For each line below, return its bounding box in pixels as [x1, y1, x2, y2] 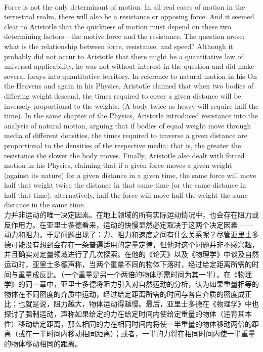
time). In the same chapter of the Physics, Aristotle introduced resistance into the [4, 110, 258, 121]
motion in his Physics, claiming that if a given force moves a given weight [4, 160, 232, 170]
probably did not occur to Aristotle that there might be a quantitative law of [4, 51, 243, 61]
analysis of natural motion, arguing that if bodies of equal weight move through [4, 120, 251, 130]
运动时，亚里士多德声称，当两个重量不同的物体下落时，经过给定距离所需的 [4, 259, 252, 270]
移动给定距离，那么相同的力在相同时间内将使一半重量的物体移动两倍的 [18, 318, 252, 329]
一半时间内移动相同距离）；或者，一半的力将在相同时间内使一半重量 [32, 328, 255, 339]
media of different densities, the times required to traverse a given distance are [4, 130, 247, 141]
